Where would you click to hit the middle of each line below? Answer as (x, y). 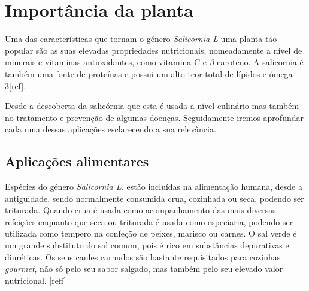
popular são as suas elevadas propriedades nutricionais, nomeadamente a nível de (154, 50)
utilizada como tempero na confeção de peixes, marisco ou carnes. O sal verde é (151, 233)
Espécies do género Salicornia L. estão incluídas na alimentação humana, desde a (154, 187)
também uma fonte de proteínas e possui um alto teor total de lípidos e (136, 73)
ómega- (282, 73)
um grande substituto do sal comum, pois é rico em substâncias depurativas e (147, 245)
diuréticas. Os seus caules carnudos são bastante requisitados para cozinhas (143, 257)
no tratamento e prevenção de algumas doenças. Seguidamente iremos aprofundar (154, 117)
